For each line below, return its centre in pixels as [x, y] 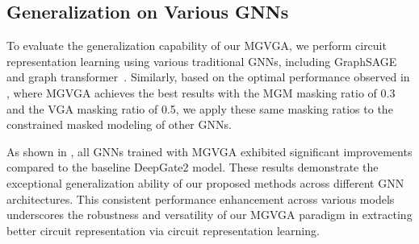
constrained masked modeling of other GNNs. [119, 124]
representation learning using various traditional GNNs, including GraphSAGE [202, 61]
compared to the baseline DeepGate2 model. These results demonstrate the [193, 167]
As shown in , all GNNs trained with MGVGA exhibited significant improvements [209, 151]
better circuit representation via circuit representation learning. [163, 230]
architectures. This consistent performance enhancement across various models [201, 199]
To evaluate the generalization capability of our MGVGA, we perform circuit [197, 45]
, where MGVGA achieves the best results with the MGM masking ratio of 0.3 [201, 92]
